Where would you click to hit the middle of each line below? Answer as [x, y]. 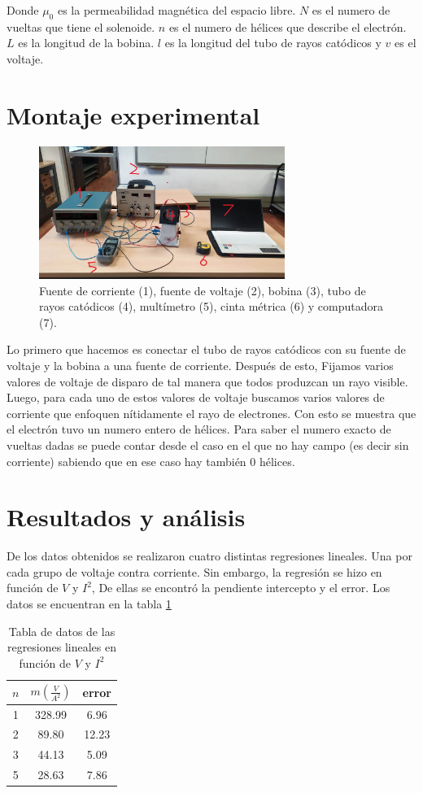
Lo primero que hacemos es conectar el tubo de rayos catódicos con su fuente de [206, 349]
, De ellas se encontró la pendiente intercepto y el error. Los [241, 588]
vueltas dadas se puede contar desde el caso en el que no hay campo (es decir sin [208, 444]
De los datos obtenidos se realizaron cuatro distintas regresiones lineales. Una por [209, 556]
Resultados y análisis [126, 517]
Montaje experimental [133, 114]
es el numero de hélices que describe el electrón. [288, 26]
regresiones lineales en [61, 647]
